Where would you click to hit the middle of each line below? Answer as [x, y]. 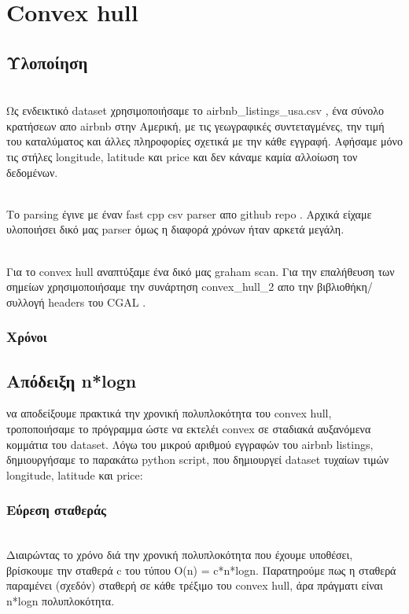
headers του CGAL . [97, 301]
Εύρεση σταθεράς [56, 510]
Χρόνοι [27, 337]
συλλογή [26, 301]
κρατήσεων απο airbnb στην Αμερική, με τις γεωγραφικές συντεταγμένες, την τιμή [195, 125]
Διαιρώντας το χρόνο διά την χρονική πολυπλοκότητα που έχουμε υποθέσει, [180, 555]
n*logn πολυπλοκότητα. [61, 600]
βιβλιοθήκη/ [345, 287]
